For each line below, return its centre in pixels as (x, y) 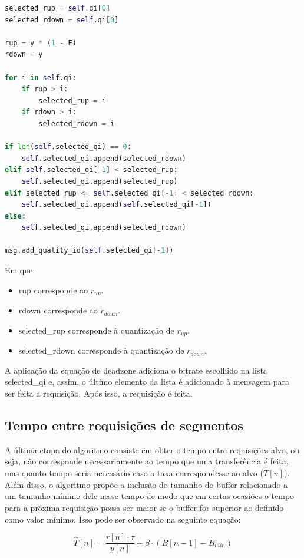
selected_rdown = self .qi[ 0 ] (62, 20)
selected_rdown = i (77, 123)
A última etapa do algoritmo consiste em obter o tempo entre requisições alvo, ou (152, 449)
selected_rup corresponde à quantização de (96, 330)
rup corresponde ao (53, 290)
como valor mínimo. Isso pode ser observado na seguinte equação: (123, 519)
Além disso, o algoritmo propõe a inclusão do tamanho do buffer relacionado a (146, 484)
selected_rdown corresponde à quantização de (101, 350)
